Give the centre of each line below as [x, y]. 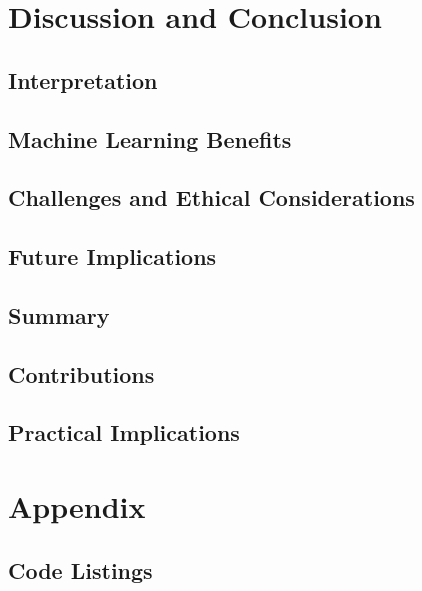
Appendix [77, 506]
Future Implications [112, 256]
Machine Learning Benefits [150, 138]
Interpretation [83, 79]
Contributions [81, 373]
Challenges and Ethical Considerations [211, 197]
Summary [59, 314]
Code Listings [80, 569]
